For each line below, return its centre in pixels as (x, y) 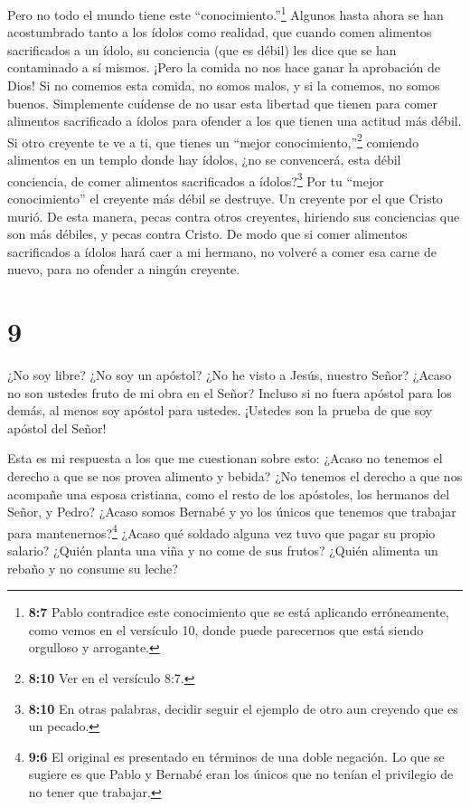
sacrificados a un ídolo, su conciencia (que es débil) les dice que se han (202, 49)
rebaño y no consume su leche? (93, 568)
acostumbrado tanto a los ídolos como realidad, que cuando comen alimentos (220, 32)
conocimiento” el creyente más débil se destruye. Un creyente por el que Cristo (225, 198)
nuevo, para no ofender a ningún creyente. (124, 269)
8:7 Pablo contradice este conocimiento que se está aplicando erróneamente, (239, 612)
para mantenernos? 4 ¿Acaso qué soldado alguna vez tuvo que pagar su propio (221, 531)
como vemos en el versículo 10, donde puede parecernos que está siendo (226, 629)
